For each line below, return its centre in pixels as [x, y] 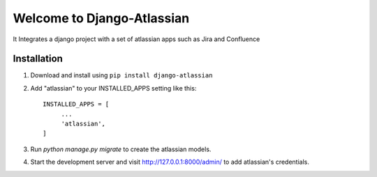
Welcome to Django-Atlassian [101, 18]
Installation [38, 59]
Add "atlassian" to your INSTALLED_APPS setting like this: [113, 88]
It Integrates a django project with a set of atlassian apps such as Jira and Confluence [136, 39]
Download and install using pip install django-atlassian [121, 75]
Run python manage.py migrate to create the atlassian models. [121, 149]
